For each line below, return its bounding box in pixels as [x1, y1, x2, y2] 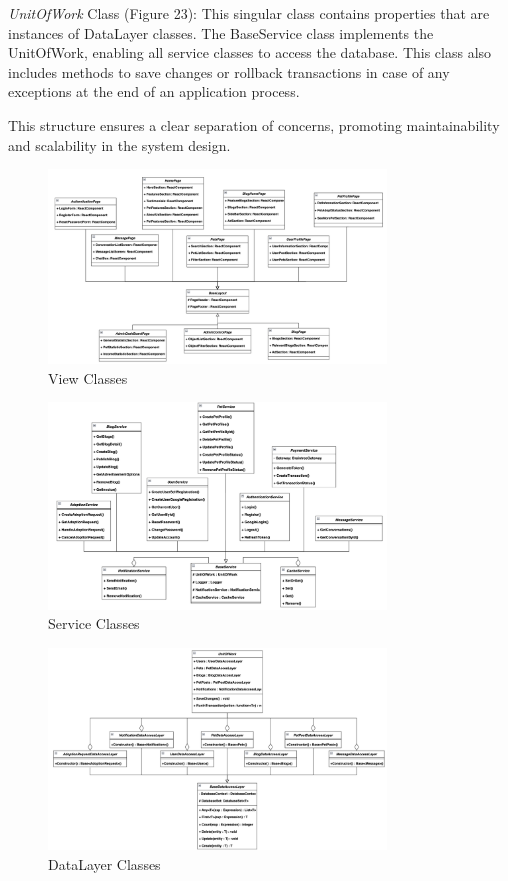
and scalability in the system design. [8, 134, 231, 155]
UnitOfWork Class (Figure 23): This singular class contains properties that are [8, 3, 490, 23]
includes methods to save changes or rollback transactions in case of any [8, 61, 450, 82]
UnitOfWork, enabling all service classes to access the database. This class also [8, 42, 492, 63]
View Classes [48, 367, 128, 388]
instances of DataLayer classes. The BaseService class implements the [8, 22, 434, 43]
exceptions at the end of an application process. [8, 81, 300, 102]
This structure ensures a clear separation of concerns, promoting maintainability [8, 114, 500, 135]
